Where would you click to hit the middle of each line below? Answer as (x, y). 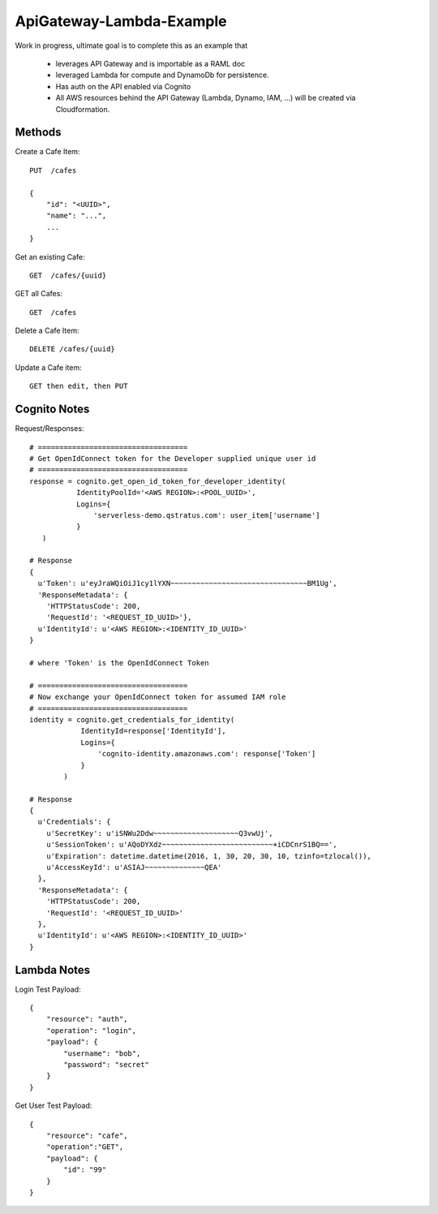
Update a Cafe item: (49, 367)
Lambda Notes (53, 970)
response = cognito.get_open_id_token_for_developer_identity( (158, 481)
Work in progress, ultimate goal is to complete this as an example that (131, 45)
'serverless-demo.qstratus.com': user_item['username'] (207, 515)
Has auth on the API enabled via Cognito (123, 86)
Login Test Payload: (48, 989)
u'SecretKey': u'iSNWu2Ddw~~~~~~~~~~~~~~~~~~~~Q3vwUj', (159, 833)
